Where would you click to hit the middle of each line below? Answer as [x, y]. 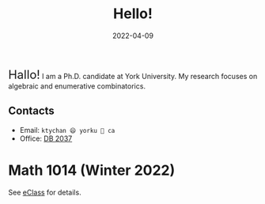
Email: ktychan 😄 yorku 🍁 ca [67, 130]
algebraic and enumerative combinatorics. [77, 86]
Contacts [32, 111]
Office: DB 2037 [46, 138]
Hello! [133, 14]
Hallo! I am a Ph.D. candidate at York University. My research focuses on [133, 74]
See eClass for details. [45, 192]
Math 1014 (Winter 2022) [92, 170]
